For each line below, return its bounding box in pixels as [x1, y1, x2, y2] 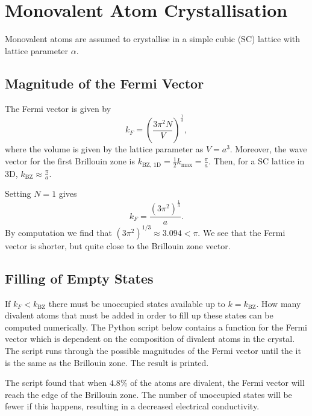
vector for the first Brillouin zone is [5, 155, 135, 167]
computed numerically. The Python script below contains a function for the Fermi [5, 320, 308, 333]
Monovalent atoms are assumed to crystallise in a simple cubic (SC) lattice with [5, 33, 301, 45]
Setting [5, 187, 31, 200]
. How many [256, 297, 301, 309]
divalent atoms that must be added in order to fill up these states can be [5, 309, 273, 321]
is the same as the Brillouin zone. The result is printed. [5, 356, 209, 368]
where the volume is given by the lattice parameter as [5, 143, 204, 155]
